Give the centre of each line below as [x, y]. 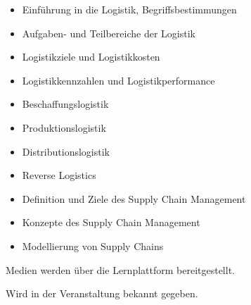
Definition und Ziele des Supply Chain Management [134, 198]
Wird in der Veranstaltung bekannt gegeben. [102, 293]
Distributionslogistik [66, 151]
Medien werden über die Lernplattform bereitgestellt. [120, 269]
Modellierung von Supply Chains [93, 245]
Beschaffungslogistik [65, 104]
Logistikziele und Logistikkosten [91, 57]
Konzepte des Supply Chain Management [111, 222]
